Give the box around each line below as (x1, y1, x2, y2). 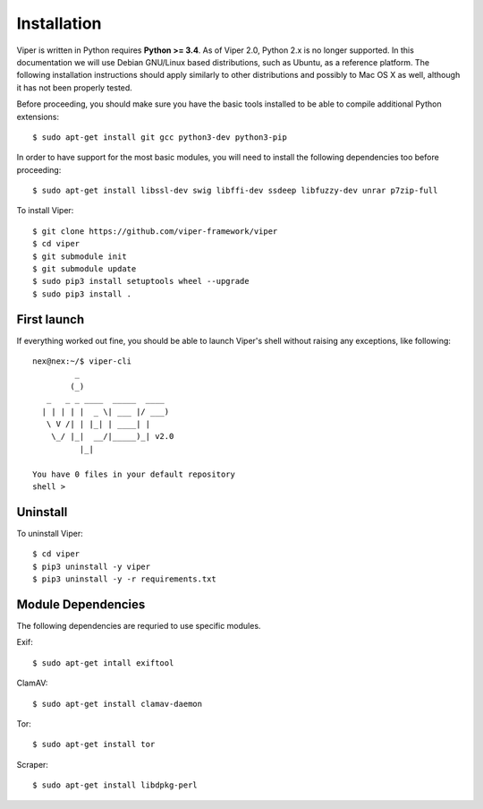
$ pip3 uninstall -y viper (32, 561, 151, 572)
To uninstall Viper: (16, 528, 84, 538)
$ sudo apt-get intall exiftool (32, 658, 174, 667)
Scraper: (16, 759, 49, 770)
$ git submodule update (32, 264, 137, 274)
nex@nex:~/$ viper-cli (32, 357, 132, 366)
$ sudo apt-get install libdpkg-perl (32, 780, 199, 790)
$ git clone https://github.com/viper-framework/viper (32, 226, 278, 237)
